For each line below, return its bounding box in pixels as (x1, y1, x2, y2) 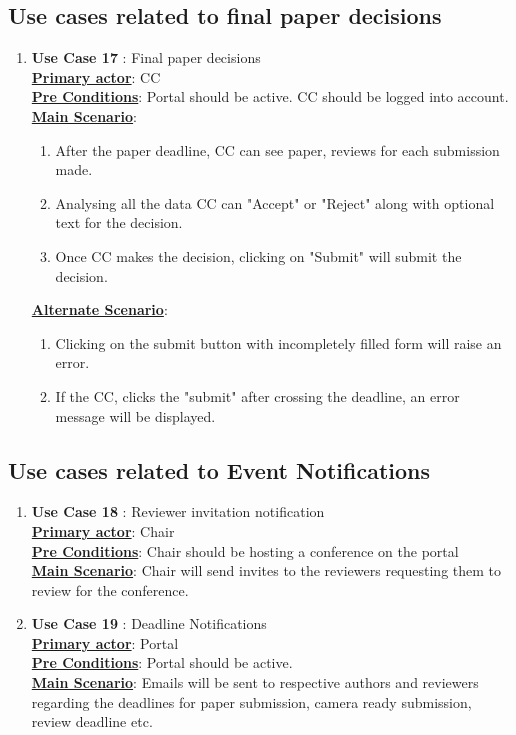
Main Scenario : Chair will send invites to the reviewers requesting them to (31, 560, 502, 581)
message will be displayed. (55, 405, 216, 426)
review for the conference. (31, 579, 189, 600)
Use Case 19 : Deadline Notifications (31, 613, 267, 634)
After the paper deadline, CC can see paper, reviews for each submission (55, 139, 500, 160)
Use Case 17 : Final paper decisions (31, 47, 261, 68)
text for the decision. (55, 212, 183, 233)
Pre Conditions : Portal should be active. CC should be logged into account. (31, 86, 509, 107)
